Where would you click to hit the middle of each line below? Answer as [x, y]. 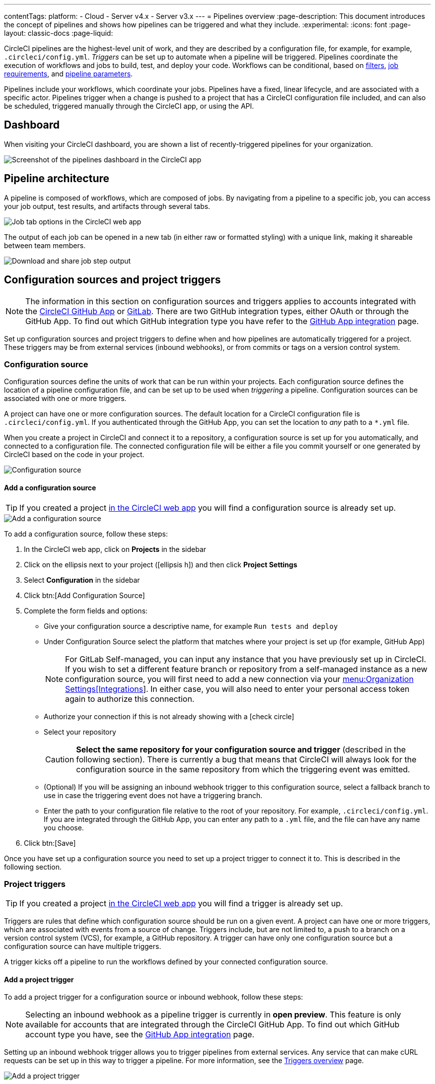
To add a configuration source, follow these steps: [86, 534]
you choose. [64, 827]
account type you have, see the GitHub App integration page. [140, 1035]
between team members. [45, 245]
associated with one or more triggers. [65, 399]
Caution [60, 759]
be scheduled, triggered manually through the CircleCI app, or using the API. [129, 106]
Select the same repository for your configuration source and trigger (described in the [241, 749]
